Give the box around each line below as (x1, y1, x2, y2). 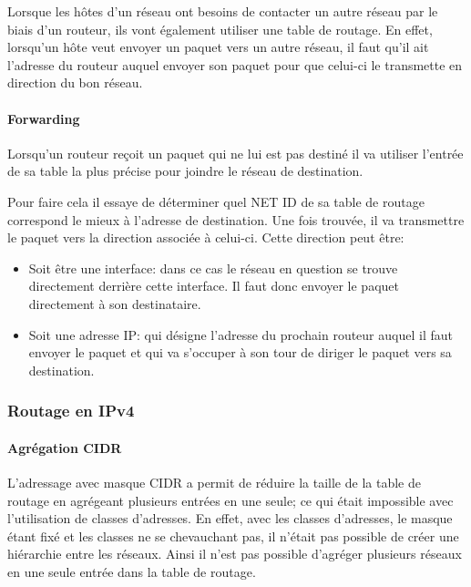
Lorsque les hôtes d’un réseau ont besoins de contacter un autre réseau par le (7, 2, 438, 20)
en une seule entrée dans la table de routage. (7, 561, 256, 581)
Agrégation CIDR (7, 438, 122, 457)
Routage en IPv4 (7, 399, 135, 422)
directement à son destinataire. (28, 293, 201, 313)
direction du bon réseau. (7, 73, 143, 92)
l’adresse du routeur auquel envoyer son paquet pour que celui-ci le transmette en (7, 55, 463, 74)
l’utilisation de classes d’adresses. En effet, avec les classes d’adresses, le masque (7, 509, 453, 528)
